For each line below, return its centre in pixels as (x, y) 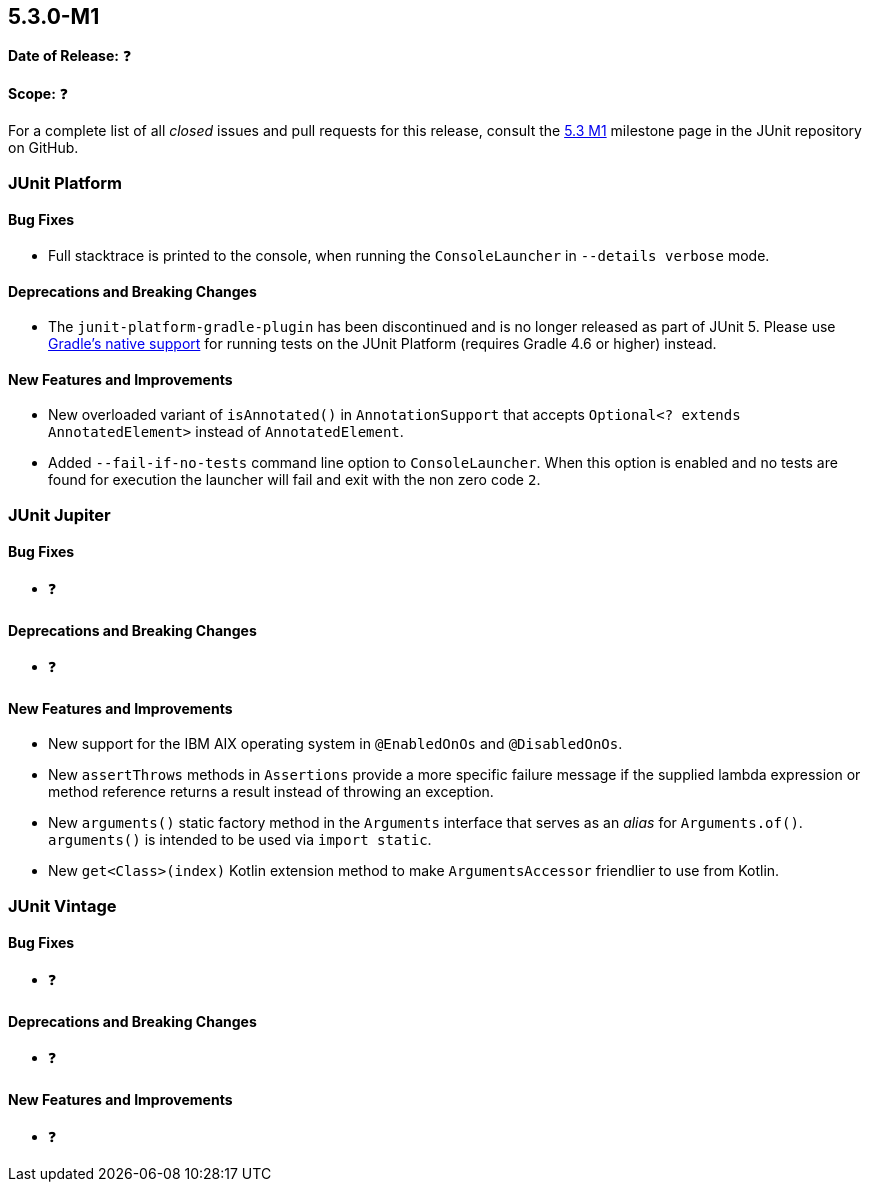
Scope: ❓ (38, 94)
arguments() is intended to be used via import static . (240, 840)
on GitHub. (43, 148)
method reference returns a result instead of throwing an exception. (271, 792)
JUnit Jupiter (59, 514)
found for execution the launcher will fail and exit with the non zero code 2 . (294, 480)
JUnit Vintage (62, 905)
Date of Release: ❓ (70, 56)
